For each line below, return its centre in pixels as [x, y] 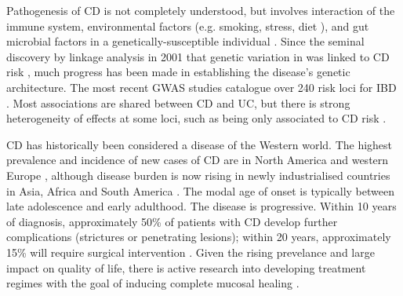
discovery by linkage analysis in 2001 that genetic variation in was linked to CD [198, 56]
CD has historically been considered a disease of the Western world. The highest [200, 144]
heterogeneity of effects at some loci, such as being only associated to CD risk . [196, 118]
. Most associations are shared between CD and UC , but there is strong [178, 102]
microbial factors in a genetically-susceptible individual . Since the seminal [185, 41]
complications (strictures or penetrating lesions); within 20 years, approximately [199, 237]
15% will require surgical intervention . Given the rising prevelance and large [191, 252]
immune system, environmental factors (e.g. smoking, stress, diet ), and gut [188, 26]
